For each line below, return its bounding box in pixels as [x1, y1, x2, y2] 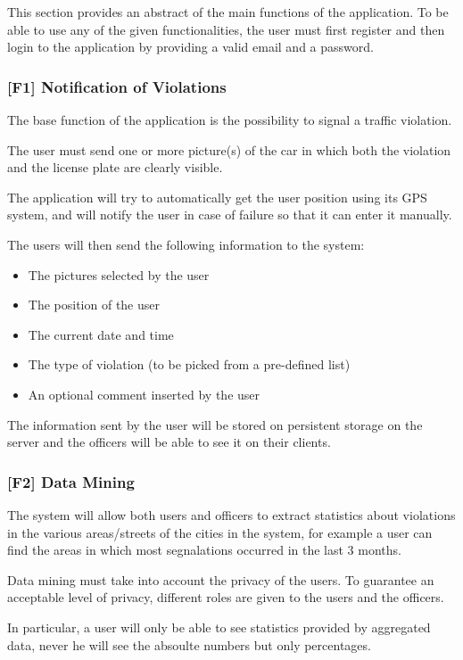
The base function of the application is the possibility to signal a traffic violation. [7, 111, 452, 128]
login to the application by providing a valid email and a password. [7, 37, 374, 56]
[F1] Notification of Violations [7, 75, 227, 97]
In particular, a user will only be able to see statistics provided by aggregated [7, 617, 431, 636]
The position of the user [28, 295, 160, 314]
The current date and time [28, 325, 174, 343]
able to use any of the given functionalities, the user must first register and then [7, 20, 445, 38]
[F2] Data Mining [7, 470, 135, 492]
